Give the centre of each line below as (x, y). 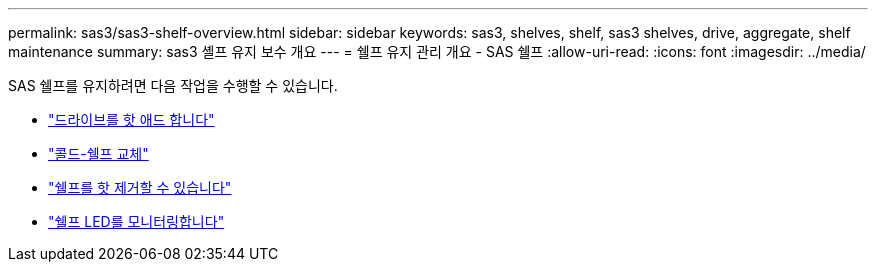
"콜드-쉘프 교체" (98, 153)
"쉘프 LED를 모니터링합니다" (136, 221)
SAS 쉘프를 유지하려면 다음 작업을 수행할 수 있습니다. (173, 85)
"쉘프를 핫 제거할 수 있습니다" (140, 187)
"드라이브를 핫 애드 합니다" (131, 119)
